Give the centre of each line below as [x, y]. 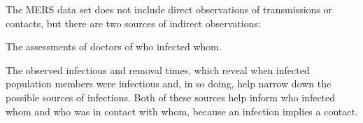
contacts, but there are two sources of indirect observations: [133, 23]
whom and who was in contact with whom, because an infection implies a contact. [182, 111]
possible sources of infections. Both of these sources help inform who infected [171, 97]
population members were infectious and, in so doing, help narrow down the [169, 84]
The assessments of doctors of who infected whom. [114, 46]
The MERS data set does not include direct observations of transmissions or [169, 9]
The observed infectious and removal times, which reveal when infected [158, 70]
